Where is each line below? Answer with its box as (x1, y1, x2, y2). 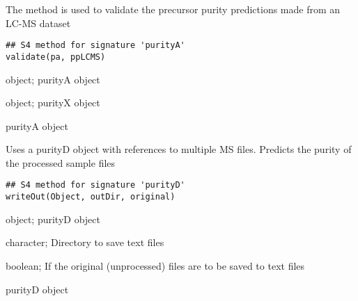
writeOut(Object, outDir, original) (6, 192, 176, 202)
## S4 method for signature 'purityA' (6, 40, 185, 51)
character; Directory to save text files (6, 235, 164, 250)
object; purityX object (6, 95, 100, 110)
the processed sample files (6, 155, 116, 170)
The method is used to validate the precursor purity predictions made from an (6, 2, 341, 16)
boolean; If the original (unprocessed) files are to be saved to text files (6, 258, 305, 272)
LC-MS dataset (6, 15, 71, 30)
